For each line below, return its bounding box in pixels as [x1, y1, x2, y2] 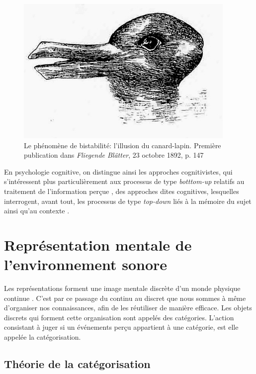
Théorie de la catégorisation [4, 356, 151, 372]
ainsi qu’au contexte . [4, 205, 70, 216]
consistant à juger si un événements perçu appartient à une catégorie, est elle [4, 322, 239, 332]
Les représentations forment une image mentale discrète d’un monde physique [4, 283, 241, 293]
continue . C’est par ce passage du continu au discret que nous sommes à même [4, 292, 246, 303]
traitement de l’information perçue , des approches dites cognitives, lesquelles [4, 186, 239, 196]
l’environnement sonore [4, 254, 168, 275]
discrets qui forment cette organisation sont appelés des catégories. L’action [4, 312, 234, 322]
